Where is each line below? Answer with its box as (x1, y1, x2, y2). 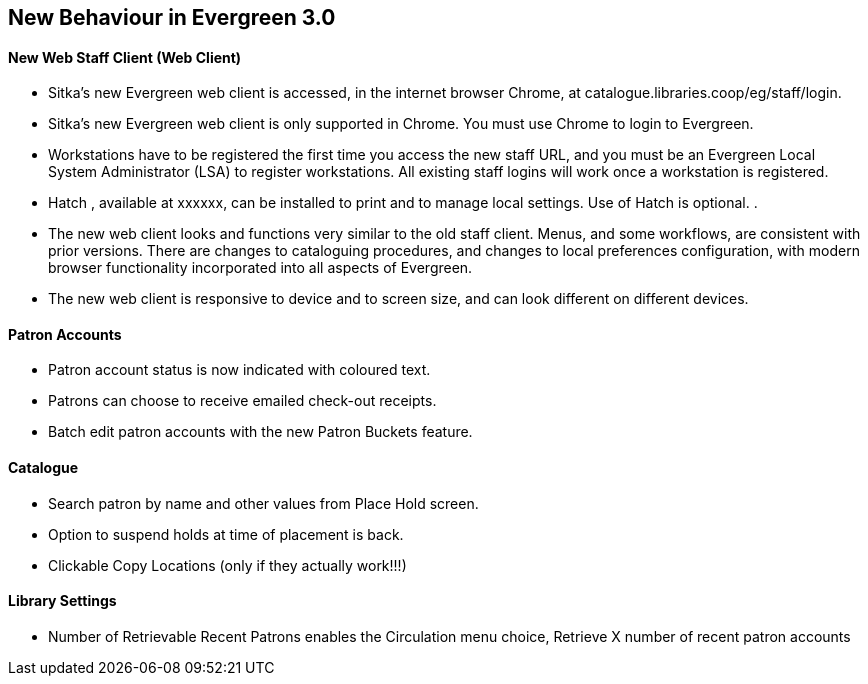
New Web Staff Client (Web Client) (8, 48, 242, 66)
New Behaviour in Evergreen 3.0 (8, 5, 336, 30)
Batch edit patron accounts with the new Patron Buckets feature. (48, 423, 473, 441)
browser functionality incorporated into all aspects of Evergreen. (48, 259, 473, 277)
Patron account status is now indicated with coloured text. (48, 361, 431, 379)
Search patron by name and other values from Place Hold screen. (48, 494, 479, 512)
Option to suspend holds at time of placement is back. (48, 525, 404, 543)
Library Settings (8, 592, 117, 610)
